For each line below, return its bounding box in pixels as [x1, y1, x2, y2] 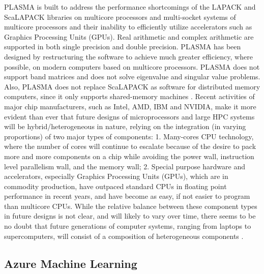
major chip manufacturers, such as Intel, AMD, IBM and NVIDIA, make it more [4, 101, 256, 111]
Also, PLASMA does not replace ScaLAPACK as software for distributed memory [4, 81, 260, 92]
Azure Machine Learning [4, 255, 137, 271]
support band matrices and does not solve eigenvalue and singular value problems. [4, 71, 260, 82]
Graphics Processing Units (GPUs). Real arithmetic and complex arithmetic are [4, 31, 254, 42]
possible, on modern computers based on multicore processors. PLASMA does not [4, 61, 260, 72]
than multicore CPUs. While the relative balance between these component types [4, 200, 257, 211]
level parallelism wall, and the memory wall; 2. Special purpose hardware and [4, 161, 246, 171]
